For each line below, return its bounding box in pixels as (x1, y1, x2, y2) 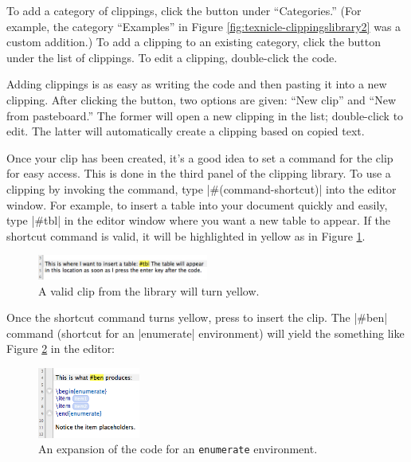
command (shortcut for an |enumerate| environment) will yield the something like (6, 324, 405, 341)
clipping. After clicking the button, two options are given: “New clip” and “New (6, 91, 396, 108)
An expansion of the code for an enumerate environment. (38, 440, 318, 457)
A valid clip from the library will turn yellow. (38, 282, 260, 299)
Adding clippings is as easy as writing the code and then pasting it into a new (6, 76, 387, 92)
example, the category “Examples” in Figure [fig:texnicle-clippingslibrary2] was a (6, 18, 401, 34)
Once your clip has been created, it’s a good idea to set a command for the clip (6, 149, 393, 166)
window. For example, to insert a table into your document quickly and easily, (6, 196, 388, 213)
